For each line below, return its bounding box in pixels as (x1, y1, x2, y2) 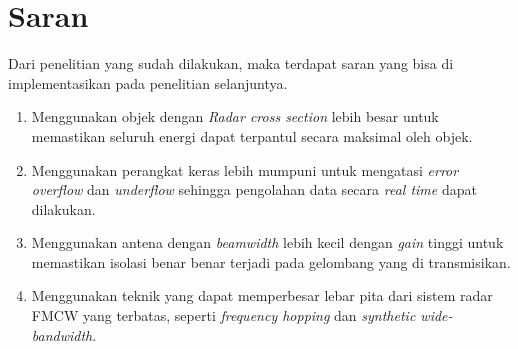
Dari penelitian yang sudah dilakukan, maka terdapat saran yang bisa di (8, 53, 454, 74)
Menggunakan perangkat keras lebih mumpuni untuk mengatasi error (31, 159, 459, 180)
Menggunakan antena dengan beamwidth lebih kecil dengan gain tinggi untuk (31, 232, 504, 253)
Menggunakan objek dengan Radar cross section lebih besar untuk (31, 106, 439, 127)
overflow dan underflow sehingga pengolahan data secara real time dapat (31, 179, 477, 200)
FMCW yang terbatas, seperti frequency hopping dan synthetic (31, 305, 416, 326)
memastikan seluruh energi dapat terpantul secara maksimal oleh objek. (31, 125, 473, 146)
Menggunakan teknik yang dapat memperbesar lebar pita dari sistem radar (31, 285, 493, 306)
